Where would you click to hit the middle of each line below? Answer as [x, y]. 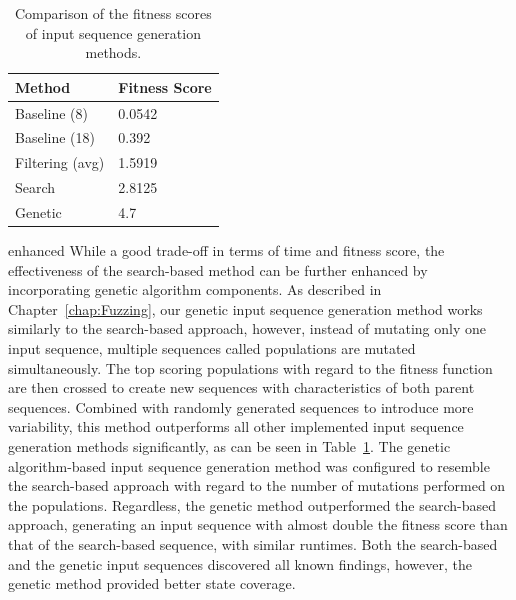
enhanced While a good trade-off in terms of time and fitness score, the [226, 250]
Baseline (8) [51, 112]
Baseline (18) [55, 137]
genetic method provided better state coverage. [152, 583]
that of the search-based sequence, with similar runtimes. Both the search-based [253, 544]
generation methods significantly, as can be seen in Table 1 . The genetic [229, 446]
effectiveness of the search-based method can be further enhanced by [218, 269]
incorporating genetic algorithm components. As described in [195, 289]
